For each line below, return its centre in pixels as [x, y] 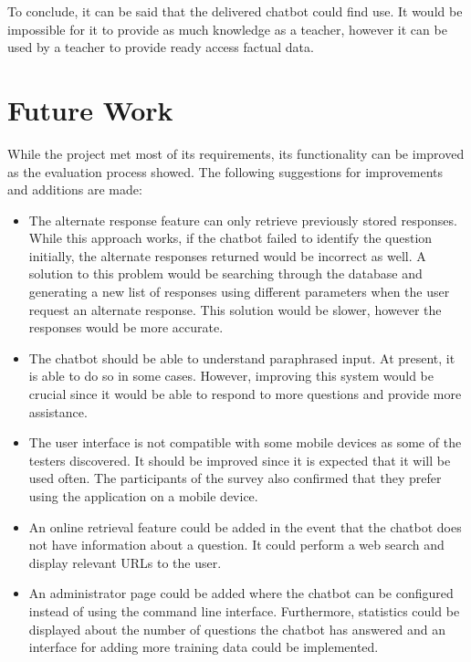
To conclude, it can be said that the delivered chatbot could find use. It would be [235, 11]
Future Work [90, 109]
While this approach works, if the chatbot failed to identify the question [230, 238]
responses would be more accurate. [126, 327]
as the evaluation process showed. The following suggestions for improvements [225, 171]
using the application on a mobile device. [143, 496]
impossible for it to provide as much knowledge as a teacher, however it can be [227, 29]
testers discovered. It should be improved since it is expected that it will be [240, 460]
